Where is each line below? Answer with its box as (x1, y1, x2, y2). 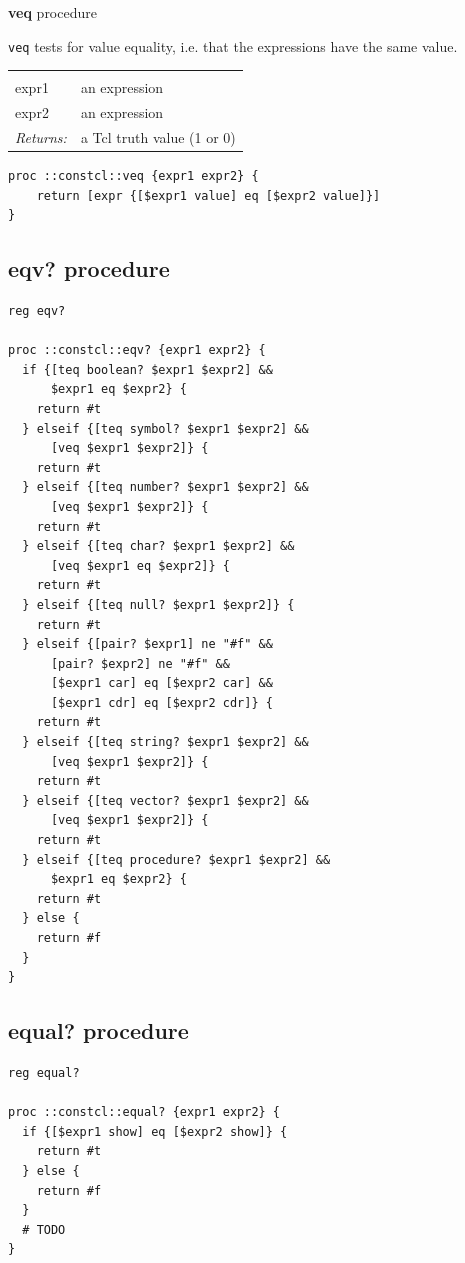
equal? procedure (8, 1015, 189, 1046)
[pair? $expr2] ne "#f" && (50, 656, 230, 671)
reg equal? (8, 1066, 80, 1080)
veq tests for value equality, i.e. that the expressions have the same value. (8, 35, 458, 56)
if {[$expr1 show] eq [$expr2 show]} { (22, 1124, 288, 1139)
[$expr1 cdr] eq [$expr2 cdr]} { (50, 695, 273, 710)
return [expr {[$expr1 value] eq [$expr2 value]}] (36, 188, 381, 203)
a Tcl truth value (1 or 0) (80, 126, 236, 147)
